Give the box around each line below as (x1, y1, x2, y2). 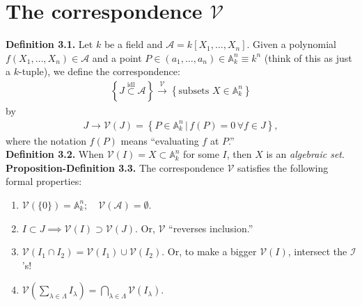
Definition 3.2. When (6, 147, 104, 161)
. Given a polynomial (246, 37, 336, 51)
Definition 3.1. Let (6, 37, 93, 51)
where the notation (6, 133, 86, 147)
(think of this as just (264, 50, 352, 65)
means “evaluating (120, 133, 199, 147)
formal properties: (6, 174, 82, 188)
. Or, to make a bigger (162, 244, 257, 259)
